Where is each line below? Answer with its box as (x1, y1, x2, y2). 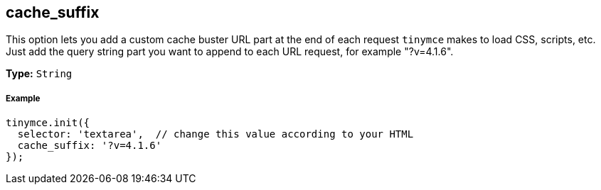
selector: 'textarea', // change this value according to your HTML (17, 128, 414, 140)
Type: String (6, 67, 73, 80)
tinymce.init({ (6, 117, 90, 129)
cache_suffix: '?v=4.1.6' (17, 140, 162, 152)
